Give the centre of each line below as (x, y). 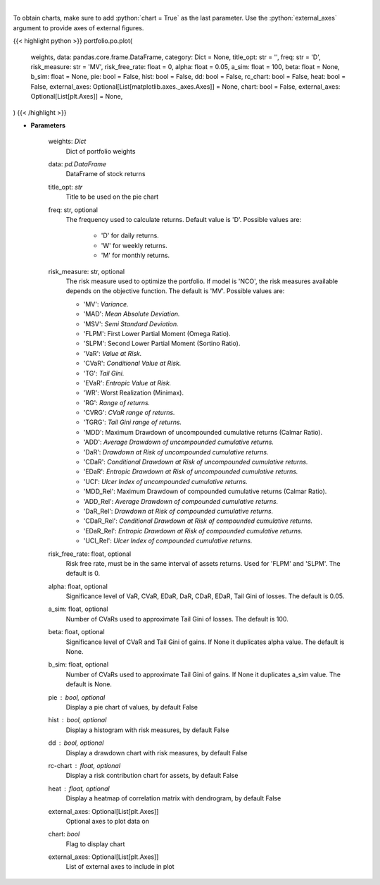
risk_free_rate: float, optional (90, 554)
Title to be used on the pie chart (112, 197)
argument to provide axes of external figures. (78, 27)
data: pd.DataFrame (77, 164)
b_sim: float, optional (78, 664)
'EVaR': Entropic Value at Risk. (127, 383)
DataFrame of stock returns (106, 174)
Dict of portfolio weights (101, 151)
